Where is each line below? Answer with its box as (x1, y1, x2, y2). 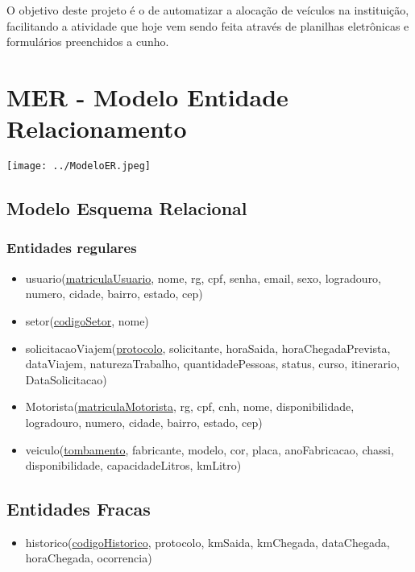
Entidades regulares (6, 238, 137, 258)
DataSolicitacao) (25, 371, 107, 388)
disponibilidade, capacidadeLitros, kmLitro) (25, 457, 242, 474)
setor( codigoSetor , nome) (25, 312, 149, 329)
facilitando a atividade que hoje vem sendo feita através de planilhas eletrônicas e (6, 17, 409, 34)
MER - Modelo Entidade (6, 80, 288, 113)
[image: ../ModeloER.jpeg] (6, 160, 151, 172)
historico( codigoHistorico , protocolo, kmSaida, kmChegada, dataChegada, (25, 533, 390, 550)
